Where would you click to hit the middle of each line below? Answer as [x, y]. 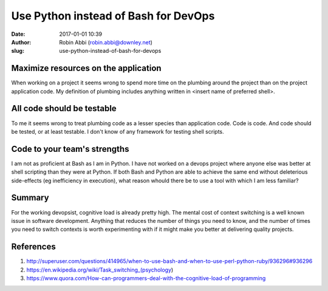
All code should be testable [64, 108]
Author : [21, 42]
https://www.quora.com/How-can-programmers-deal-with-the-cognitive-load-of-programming [146, 278]
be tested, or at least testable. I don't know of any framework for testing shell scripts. [118, 131]
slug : [18, 51]
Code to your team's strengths [70, 149]
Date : [18, 34]
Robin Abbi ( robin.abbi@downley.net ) [106, 42]
